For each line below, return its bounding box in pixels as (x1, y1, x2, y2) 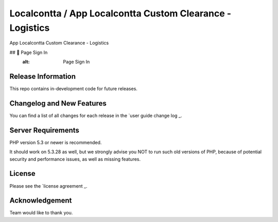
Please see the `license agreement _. (9, 183, 88, 189)
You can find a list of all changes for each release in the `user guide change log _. (9, 112, 182, 118)
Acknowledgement (9, 196, 72, 205)
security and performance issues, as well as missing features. (9, 156, 141, 162)
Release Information (9, 72, 76, 80)
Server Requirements (9, 126, 80, 134)
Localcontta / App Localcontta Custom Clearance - (9, 8, 232, 19)
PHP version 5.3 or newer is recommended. (9, 139, 102, 146)
